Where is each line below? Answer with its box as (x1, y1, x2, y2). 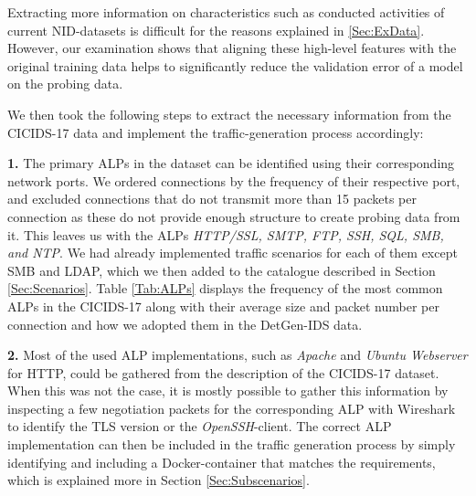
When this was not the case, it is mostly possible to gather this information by (7, 381, 449, 400)
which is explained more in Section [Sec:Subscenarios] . (7, 470, 310, 490)
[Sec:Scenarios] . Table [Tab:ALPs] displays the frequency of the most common (7, 279, 443, 298)
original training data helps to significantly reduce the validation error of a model (7, 56, 463, 75)
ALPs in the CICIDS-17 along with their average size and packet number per (7, 296, 439, 315)
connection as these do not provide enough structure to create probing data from (7, 206, 460, 226)
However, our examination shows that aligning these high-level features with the (7, 38, 457, 58)
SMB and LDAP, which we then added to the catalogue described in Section (7, 260, 436, 280)
